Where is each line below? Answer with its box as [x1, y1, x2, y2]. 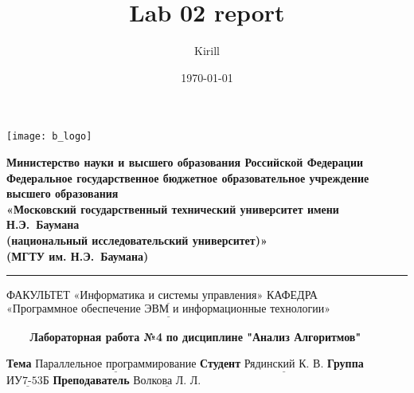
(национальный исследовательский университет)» [6, 231, 268, 248]
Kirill [194, 42, 220, 59]
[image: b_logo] [6, 131, 92, 143]
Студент [200, 355, 241, 371]
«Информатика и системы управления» [73, 290, 264, 302]
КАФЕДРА [266, 286, 318, 303]
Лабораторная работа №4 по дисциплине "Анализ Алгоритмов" [29, 328, 361, 344]
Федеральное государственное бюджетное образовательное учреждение [6, 169, 369, 186]
